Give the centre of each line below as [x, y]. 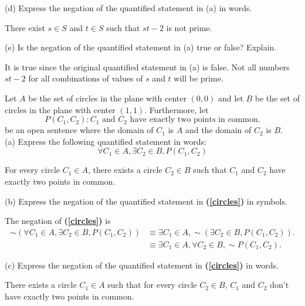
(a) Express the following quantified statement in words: [106, 141]
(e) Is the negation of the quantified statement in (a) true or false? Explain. [141, 47]
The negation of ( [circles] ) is [58, 221]
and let [231, 98]
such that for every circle [152, 285]
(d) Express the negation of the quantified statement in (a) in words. [128, 8]
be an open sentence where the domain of [79, 130]
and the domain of [218, 130]
